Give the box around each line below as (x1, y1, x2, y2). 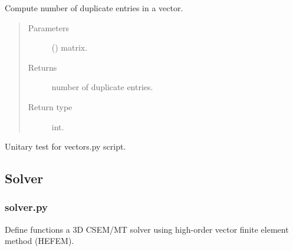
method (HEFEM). (5, 235, 74, 247)
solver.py (5, 200, 48, 214)
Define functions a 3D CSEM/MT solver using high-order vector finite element (5, 223, 289, 235)
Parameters (28, 21, 69, 34)
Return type (28, 100, 73, 113)
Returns (28, 61, 57, 73)
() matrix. (51, 41, 88, 54)
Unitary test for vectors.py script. (5, 140, 126, 153)
